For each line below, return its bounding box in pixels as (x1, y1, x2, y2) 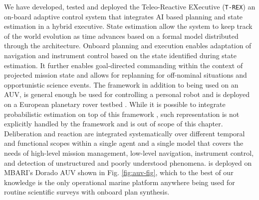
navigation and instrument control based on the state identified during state (4, 50, 237, 61)
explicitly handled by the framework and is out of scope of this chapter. (4, 118, 223, 129)
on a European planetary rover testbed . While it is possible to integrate (4, 99, 226, 109)
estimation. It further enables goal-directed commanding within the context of (4, 60, 243, 70)
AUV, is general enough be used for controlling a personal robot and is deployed (4, 89, 250, 100)
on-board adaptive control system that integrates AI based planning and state (4, 11, 243, 21)
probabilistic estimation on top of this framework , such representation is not (4, 108, 240, 119)
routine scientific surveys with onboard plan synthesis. (4, 187, 170, 197)
